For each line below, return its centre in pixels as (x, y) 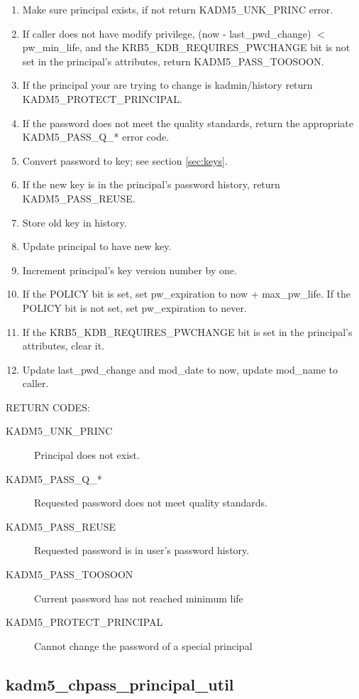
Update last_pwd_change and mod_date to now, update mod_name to (180, 369)
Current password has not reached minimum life (139, 598)
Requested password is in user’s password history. (142, 550)
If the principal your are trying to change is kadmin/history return (167, 85)
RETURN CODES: (48, 407)
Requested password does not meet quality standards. (151, 503)
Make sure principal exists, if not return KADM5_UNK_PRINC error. (178, 9)
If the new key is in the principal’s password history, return (151, 184)
